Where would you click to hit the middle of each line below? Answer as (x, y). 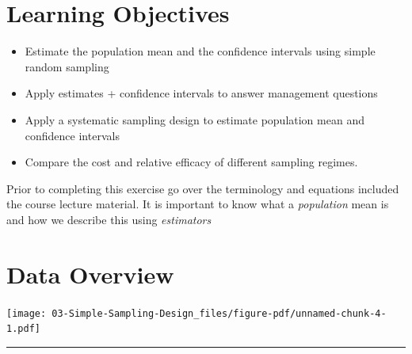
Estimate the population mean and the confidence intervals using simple (200, 51)
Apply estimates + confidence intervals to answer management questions (201, 93)
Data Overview (90, 274)
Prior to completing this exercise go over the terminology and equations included (203, 188)
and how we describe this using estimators (109, 219)
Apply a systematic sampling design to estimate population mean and (195, 119)
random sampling (67, 66)
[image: (27, 313)
